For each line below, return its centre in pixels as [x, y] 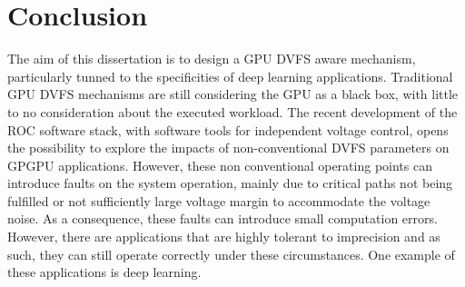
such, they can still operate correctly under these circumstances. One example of [231, 254]
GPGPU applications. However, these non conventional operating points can [220, 165]
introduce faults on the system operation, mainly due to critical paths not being [230, 183]
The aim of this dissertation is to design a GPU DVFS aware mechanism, [212, 59]
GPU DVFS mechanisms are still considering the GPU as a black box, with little [233, 94]
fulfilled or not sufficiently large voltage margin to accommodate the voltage [219, 200]
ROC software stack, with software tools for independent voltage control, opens [228, 129]
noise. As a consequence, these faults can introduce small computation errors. [223, 218]
